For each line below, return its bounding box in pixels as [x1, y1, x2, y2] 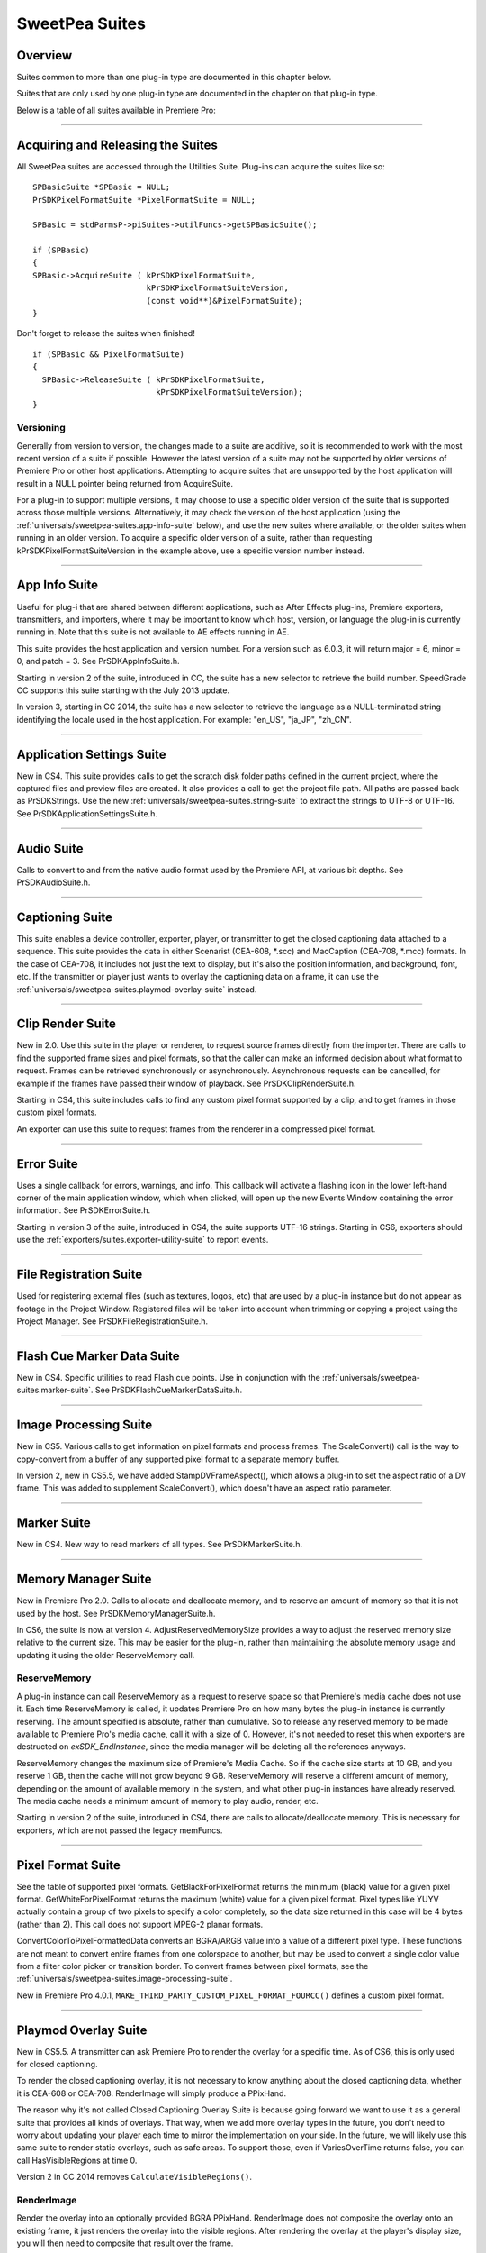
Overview [16, 48, 73, 63]
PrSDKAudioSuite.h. [16, 877, 91, 888]
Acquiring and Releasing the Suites [16, 137, 218, 152]
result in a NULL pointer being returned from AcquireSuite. [16, 478, 234, 488]
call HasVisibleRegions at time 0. [16, 2155, 138, 2166]
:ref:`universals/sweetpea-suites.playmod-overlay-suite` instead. [16, 983, 257, 995]
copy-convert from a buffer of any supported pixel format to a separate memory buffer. [16, 1454, 340, 1464]
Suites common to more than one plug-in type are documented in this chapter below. [16, 72, 332, 83]
